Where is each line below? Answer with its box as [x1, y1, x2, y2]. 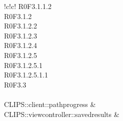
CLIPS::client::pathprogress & [4, 98, 96, 109]
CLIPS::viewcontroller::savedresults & [4, 108, 119, 119]
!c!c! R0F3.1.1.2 [4, 1, 51, 11]
